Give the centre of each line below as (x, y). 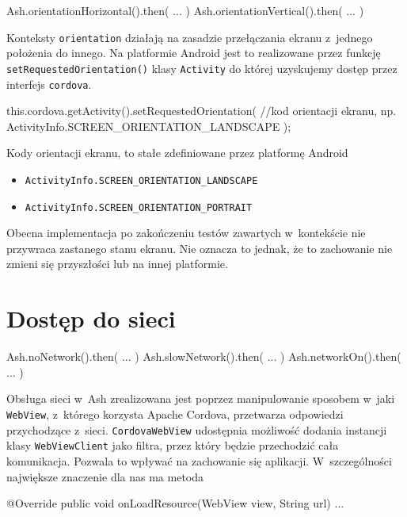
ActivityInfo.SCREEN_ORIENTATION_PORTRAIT (139, 207)
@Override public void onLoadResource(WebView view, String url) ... (175, 503)
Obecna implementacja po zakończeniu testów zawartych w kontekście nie (186, 233)
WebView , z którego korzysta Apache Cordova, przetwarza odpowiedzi (175, 414)
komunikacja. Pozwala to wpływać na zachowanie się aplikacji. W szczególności (199, 460)
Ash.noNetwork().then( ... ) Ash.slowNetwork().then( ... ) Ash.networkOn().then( (204, 356)
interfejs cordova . (49, 84)
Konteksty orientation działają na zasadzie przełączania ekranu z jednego (190, 37)
